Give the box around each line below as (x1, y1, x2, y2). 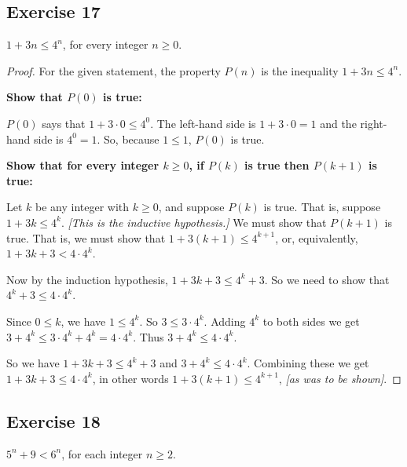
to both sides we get (262, 312, 360, 329)
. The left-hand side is (150, 115, 256, 131)
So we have (6, 355, 60, 371)
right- (360, 115, 387, 131)
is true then (244, 157, 310, 173)
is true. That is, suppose (263, 199, 381, 215)
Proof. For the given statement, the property (6, 62, 221, 78)
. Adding (203, 312, 246, 329)
